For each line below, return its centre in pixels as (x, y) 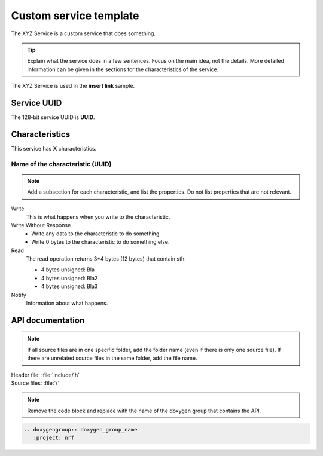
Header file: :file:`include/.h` (45, 375)
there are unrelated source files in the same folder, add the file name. (112, 358)
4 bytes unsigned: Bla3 (69, 286)
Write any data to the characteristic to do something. (96, 234)
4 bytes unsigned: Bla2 (69, 278)
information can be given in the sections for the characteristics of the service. (123, 69)
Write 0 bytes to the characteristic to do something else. (100, 242)
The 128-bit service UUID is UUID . (53, 117)
